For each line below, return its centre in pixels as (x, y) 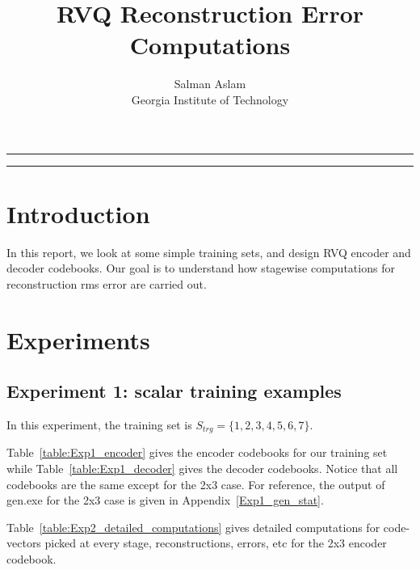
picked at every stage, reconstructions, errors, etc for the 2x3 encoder (216, 543)
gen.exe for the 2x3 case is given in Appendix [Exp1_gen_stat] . (165, 500)
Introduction (78, 213)
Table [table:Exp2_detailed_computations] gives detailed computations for (193, 527)
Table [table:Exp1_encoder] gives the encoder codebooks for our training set (197, 452)
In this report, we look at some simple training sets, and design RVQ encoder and (209, 252)
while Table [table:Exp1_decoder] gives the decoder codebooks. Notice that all (202, 469)
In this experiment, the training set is (99, 424)
